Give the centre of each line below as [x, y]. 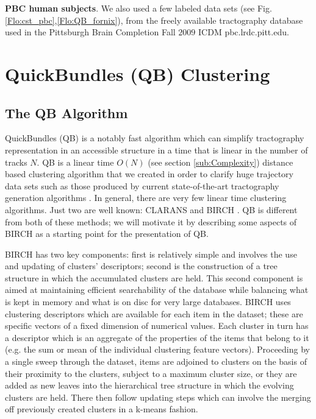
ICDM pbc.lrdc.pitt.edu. [244, 32]
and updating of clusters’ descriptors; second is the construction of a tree [141, 266]
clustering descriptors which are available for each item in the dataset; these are [154, 313]
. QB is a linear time [75, 162]
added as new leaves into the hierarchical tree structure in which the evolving [149, 385]
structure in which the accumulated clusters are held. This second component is [154, 277]
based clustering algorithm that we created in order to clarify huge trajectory [149, 174]
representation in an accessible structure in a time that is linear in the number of [156, 150]
